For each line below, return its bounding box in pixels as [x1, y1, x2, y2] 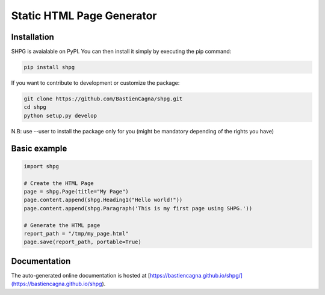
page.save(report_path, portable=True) [23, 239, 141, 246]
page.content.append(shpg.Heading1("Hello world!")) [23, 196, 183, 204]
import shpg [23, 163, 60, 169]
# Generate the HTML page [23, 222, 101, 228]
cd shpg [23, 104, 46, 111]
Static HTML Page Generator [11, 9, 157, 22]
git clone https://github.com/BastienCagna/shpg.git [23, 96, 183, 102]
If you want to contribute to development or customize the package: [11, 79, 180, 87]
